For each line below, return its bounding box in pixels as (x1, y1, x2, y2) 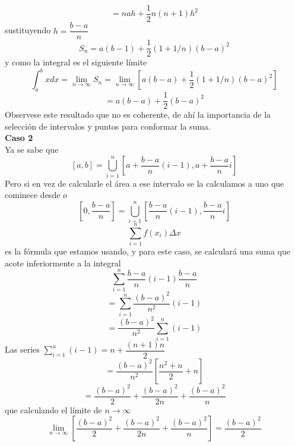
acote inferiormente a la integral (5, 256, 121, 269)
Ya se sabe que (5, 143, 59, 155)
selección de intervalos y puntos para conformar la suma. (5, 120, 211, 132)
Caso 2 (5, 131, 33, 144)
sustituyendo (5, 24, 51, 36)
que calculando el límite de (5, 403, 102, 416)
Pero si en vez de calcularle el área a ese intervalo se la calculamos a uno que (5, 177, 284, 189)
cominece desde (5, 189, 61, 201)
